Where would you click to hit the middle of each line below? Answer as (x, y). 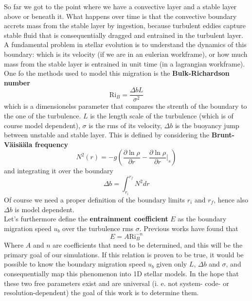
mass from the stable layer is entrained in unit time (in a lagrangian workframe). (125, 63)
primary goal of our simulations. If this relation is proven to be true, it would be (124, 254)
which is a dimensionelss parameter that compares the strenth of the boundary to (126, 106)
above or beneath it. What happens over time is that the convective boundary (120, 16)
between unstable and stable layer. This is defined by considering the (107, 135)
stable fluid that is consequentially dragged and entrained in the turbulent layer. (124, 35)
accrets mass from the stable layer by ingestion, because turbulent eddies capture (125, 25)
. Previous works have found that (189, 228)
